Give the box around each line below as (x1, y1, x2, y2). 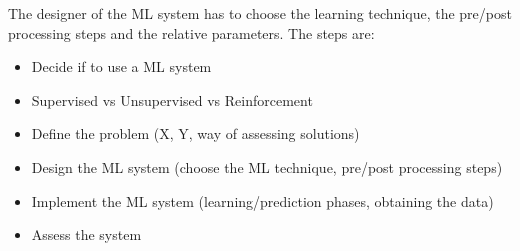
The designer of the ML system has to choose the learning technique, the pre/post (8, 3, 512, 23)
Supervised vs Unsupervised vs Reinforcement (31, 89, 313, 110)
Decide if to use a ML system (31, 56, 212, 77)
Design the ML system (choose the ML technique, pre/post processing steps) (31, 156, 503, 177)
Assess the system (31, 224, 142, 245)
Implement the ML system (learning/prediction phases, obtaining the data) (31, 190, 494, 211)
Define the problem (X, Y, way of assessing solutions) (31, 123, 360, 144)
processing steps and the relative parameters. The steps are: (8, 22, 375, 43)
